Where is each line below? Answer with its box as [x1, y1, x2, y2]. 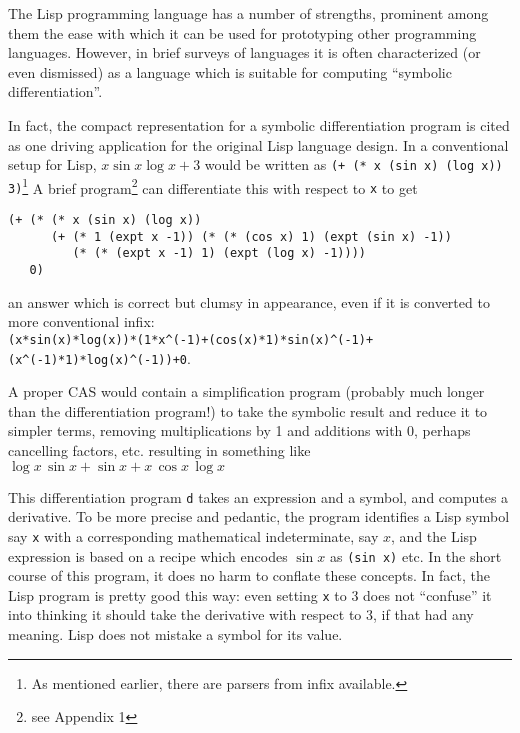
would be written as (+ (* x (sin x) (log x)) [204, 154, 503, 175]
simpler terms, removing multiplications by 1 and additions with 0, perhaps [8, 420, 471, 441]
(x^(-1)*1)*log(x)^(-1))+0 [8, 352, 187, 367]
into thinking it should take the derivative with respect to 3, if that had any [8, 604, 474, 625]
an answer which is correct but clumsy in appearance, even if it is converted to [8, 291, 490, 312]
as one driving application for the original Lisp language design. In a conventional [8, 134, 509, 155]
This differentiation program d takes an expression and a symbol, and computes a [8, 486, 509, 507]
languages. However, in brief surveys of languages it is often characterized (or [8, 42, 481, 63]
